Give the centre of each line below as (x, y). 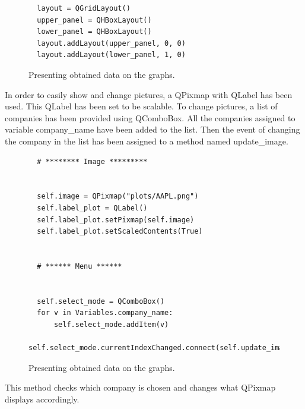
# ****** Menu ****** (80, 266)
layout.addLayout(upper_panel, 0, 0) (111, 43)
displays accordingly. (42, 399)
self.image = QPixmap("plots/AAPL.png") (118, 196)
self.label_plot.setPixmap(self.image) (116, 220)
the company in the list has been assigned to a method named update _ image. (147, 141)
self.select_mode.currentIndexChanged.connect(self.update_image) (163, 348)
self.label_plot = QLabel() (92, 208)
